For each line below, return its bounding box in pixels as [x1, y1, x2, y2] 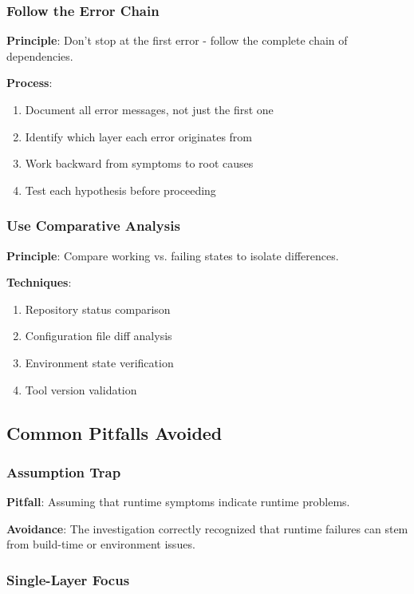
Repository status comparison [25, 300, 171, 317]
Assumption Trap [6, 461, 121, 481]
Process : [6, 74, 53, 91]
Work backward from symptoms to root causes [25, 155, 254, 172]
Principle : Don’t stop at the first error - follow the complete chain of [6, 32, 348, 49]
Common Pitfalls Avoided [6, 420, 223, 445]
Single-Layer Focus [6, 569, 130, 589]
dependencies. [6, 47, 73, 64]
